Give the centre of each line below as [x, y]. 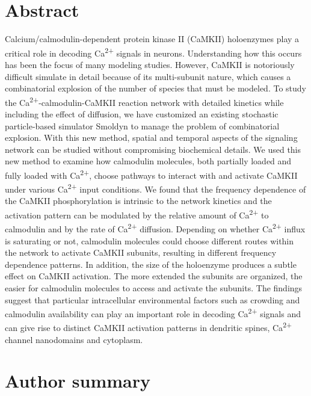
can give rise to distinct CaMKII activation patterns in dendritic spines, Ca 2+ [149, 327]
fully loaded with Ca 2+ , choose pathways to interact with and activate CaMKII [151, 174]
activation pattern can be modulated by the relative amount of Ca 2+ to [137, 214]
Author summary [78, 381]
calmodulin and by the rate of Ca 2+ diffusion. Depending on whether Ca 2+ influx [155, 228]
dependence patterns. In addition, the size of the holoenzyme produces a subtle [151, 264]
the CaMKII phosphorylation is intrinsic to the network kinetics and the [138, 201]
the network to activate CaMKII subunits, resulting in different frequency [141, 252]
